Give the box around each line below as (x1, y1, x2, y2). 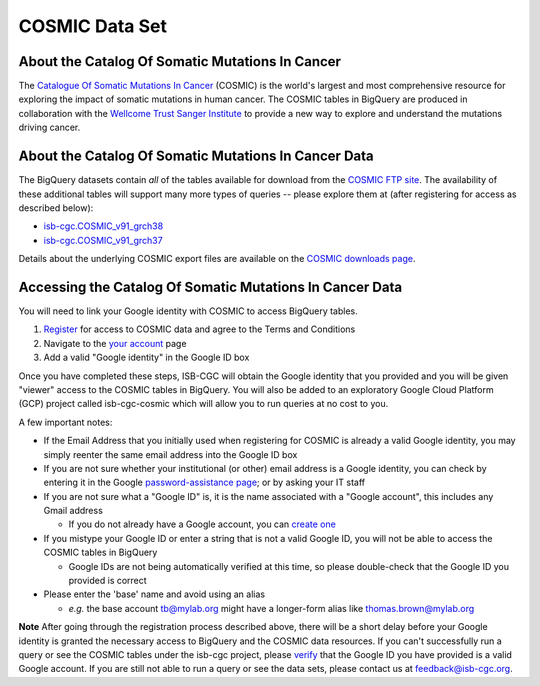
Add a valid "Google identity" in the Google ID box (43, 351, 250, 364)
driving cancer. (18, 121, 81, 134)
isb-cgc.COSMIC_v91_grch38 (43, 220, 164, 232)
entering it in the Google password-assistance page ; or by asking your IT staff (43, 476, 365, 489)
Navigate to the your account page (43, 337, 187, 349)
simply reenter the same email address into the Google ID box (43, 448, 298, 460)
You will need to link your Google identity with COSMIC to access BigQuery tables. (18, 305, 359, 317)
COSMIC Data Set (18, 15, 167, 37)
